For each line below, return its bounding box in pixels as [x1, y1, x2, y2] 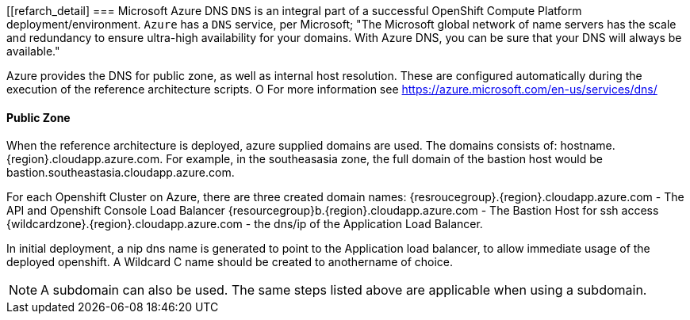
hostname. [560, 139, 615, 153]
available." [6, 44, 60, 58]
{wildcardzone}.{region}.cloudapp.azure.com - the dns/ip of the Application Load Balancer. [6, 217, 483, 231]
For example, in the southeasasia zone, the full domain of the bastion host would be [166, 152, 603, 166]
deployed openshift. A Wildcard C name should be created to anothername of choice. [6, 255, 454, 269]
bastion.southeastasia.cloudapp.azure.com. [6, 166, 235, 180]
